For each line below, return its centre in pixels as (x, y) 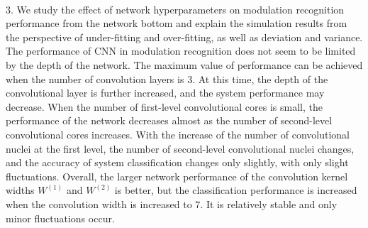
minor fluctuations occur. (60, 218)
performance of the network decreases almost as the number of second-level (169, 120)
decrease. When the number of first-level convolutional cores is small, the (164, 106)
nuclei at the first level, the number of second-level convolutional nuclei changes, (180, 148)
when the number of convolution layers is (95, 78)
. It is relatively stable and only (269, 203)
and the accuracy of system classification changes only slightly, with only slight (177, 162)
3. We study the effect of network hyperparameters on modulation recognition (175, 9)
